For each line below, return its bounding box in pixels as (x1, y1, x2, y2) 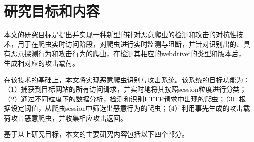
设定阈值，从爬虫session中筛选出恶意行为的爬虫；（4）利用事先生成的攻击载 (10, 103, 250, 113)
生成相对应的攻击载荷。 (4, 58, 79, 68)
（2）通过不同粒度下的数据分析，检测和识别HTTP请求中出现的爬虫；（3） (4, 93, 239, 103)
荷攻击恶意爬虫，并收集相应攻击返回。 (4, 112, 127, 122)
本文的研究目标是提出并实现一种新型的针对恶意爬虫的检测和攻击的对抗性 (4, 29, 236, 40)
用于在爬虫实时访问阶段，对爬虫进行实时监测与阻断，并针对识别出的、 (17, 39, 243, 49)
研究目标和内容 (4, 1, 100, 21)
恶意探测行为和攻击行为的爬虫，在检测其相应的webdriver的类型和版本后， (10, 48, 245, 59)
